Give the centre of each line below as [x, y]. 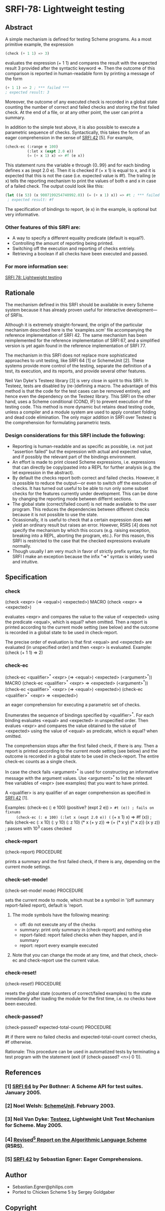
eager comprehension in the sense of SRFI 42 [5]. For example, [69, 137]
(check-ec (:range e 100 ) [32, 147]
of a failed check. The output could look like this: [55, 186]
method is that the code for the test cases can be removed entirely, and [78, 391]
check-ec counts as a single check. [41, 761]
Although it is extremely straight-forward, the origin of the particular [74, 325]
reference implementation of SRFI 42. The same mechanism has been [76, 335]
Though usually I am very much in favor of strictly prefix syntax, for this [85, 551]
